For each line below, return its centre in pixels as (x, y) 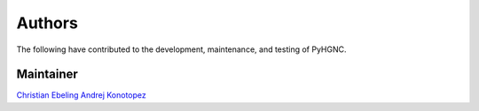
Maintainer (47, 74)
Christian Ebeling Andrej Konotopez (81, 95)
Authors (47, 23)
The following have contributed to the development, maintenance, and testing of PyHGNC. (181, 49)
